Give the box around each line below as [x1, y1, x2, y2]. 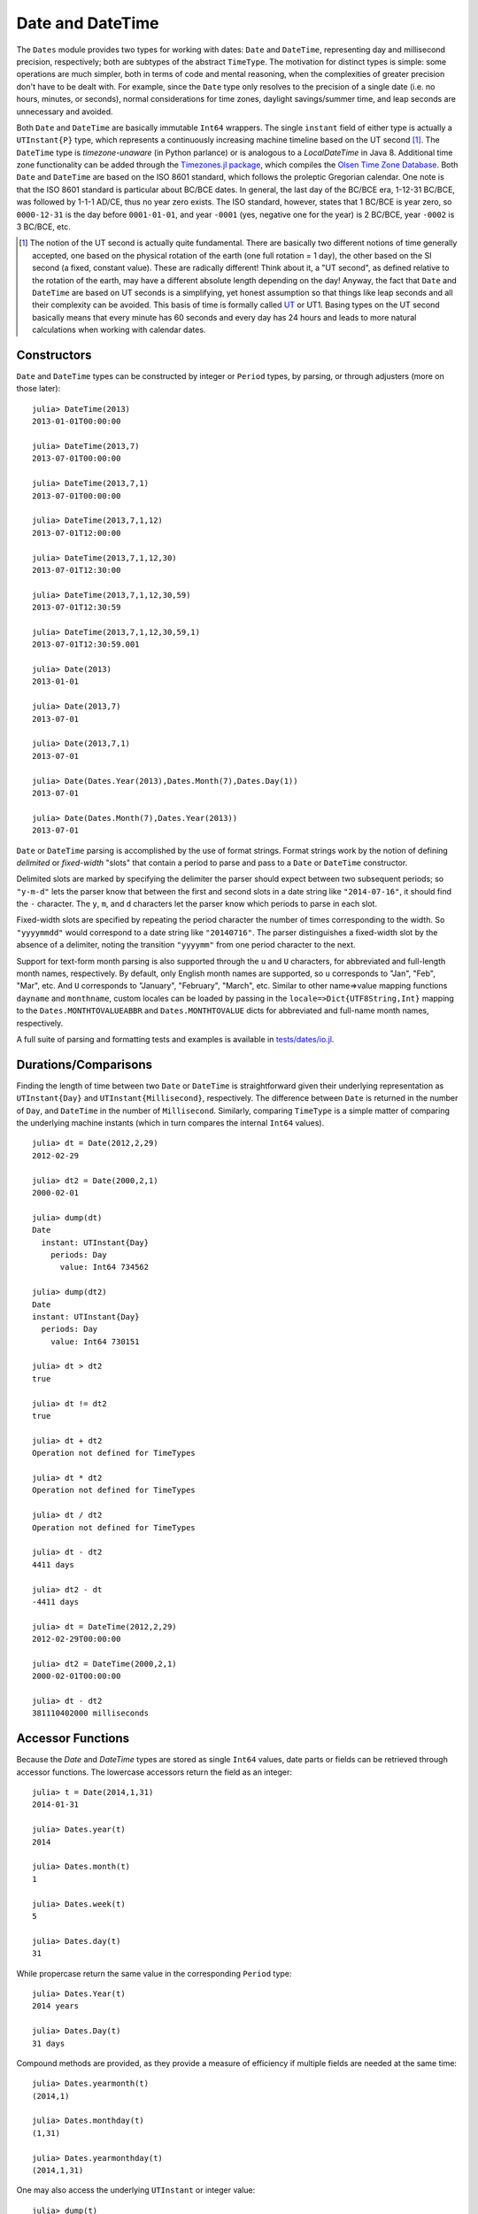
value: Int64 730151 [50, 1336, 140, 1346]
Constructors [16, 347, 92, 362]
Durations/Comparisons [16, 1057, 152, 1072]
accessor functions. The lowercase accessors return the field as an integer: [16, 1767, 292, 1777]
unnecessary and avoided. [16, 106, 114, 117]
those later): [16, 383, 61, 394]
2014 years [32, 2001, 80, 2011]
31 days [32, 2038, 66, 2048]
